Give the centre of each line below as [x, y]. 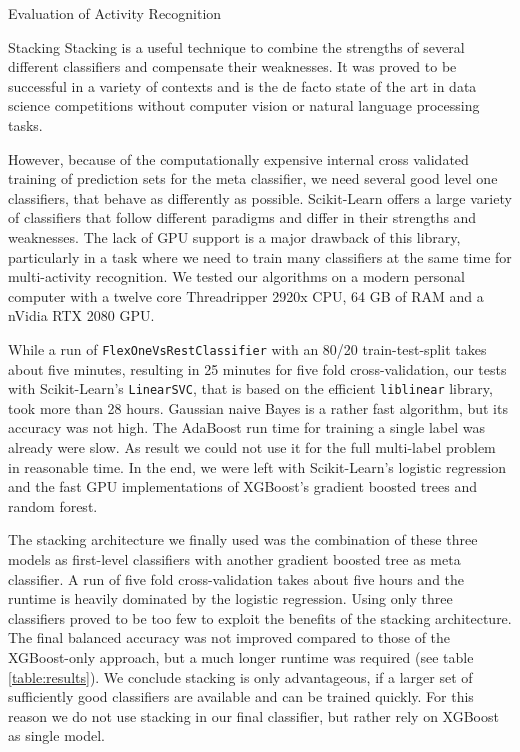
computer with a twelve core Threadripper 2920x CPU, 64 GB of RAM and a [246, 295]
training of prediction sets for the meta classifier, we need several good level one [253, 178]
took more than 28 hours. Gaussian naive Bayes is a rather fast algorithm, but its [258, 407]
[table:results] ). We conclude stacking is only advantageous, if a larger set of [240, 676]
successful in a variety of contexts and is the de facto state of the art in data [242, 85]
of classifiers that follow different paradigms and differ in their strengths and [242, 217]
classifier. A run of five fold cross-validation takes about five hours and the [236, 578]
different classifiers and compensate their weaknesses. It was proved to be [232, 66]
